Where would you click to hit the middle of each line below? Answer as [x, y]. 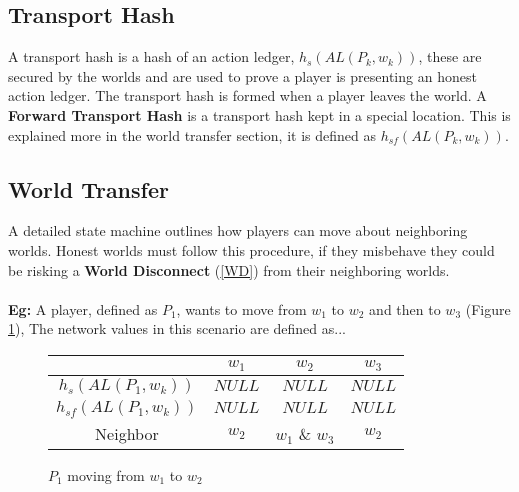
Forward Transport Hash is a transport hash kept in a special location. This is [259, 114]
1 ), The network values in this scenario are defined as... [177, 328]
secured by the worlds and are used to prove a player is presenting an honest [242, 75]
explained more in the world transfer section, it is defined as [192, 134]
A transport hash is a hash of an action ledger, [151, 56]
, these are [450, 56]
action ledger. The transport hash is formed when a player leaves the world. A [247, 95]
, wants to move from [241, 308]
